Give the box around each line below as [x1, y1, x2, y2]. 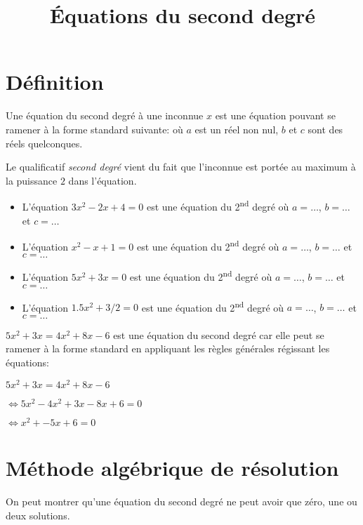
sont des [308, 121, 343, 136]
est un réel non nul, [194, 121, 279, 136]
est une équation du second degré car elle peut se [113, 327, 324, 342]
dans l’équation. [68, 173, 137, 187]
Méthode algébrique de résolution [6, 453, 339, 482]
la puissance [6, 173, 58, 187]
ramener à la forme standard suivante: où [6, 121, 183, 136]
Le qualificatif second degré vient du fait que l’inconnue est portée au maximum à [6, 159, 356, 174]
